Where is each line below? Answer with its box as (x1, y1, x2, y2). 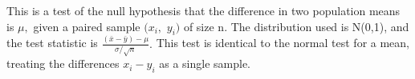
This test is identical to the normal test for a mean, (156, 34, 410, 51)
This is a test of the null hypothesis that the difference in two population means (6, 2, 401, 18)
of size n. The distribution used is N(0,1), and (183, 18, 409, 34)
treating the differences (6, 55, 120, 72)
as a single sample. (159, 55, 250, 72)
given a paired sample (33, 18, 140, 34)
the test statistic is (6, 34, 98, 51)
